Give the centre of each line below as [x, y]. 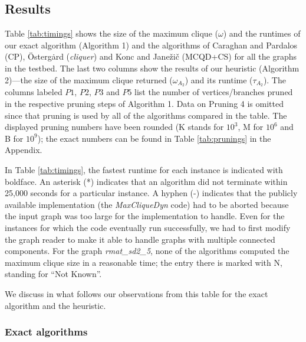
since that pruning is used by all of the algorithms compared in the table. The [146, 115]
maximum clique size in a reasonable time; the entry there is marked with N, [144, 262]
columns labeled [34, 92]
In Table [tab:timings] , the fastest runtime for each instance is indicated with [144, 170]
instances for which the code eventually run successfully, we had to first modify [148, 227]
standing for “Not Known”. [53, 274]
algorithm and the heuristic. [55, 305]
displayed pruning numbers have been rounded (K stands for [114, 127]
